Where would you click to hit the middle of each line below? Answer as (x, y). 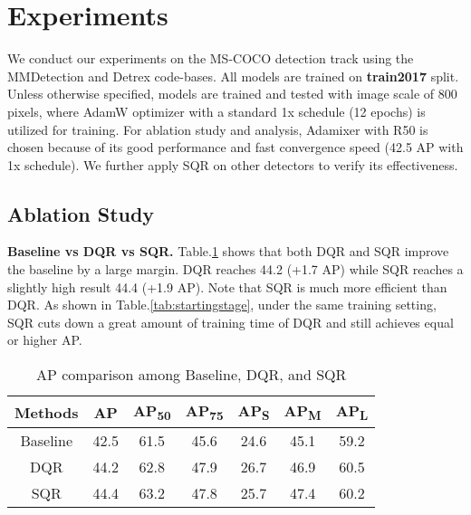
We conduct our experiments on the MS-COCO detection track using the (211, 58)
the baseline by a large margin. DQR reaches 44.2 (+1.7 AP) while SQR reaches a (235, 269)
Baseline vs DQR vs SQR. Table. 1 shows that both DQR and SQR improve (228, 251)
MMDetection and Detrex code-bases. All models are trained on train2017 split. (233, 76)
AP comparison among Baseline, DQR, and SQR (192, 375)
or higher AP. (45, 340)
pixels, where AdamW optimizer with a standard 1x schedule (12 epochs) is (216, 111)
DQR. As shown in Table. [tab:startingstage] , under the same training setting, (222, 305)
